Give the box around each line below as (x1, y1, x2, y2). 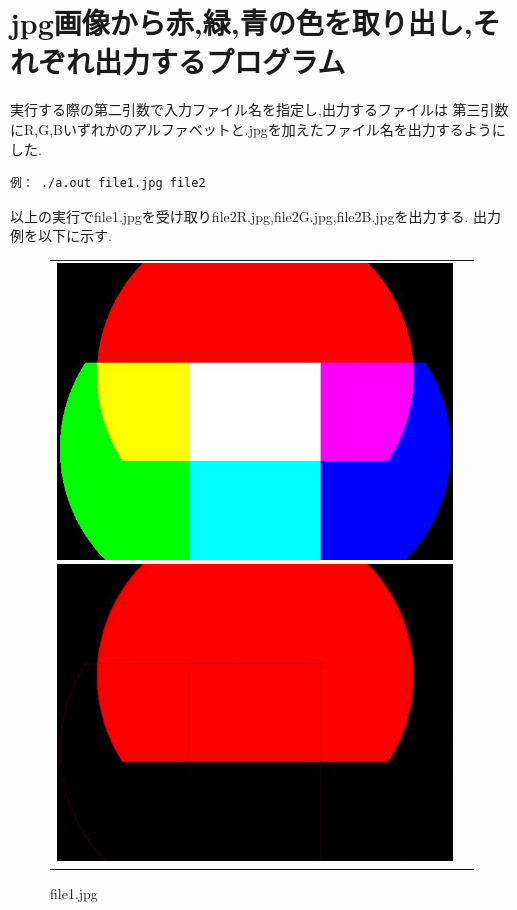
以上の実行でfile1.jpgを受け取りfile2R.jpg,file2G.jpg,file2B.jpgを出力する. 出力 (10, 205, 501, 226)
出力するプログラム (94, 41, 346, 82)
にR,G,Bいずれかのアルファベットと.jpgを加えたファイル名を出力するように (10, 118, 506, 139)
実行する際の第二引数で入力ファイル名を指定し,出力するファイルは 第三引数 (10, 99, 509, 120)
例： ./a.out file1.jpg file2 (10, 176, 206, 191)
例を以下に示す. (10, 225, 112, 246)
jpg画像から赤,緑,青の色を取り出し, (10, 2, 473, 43)
